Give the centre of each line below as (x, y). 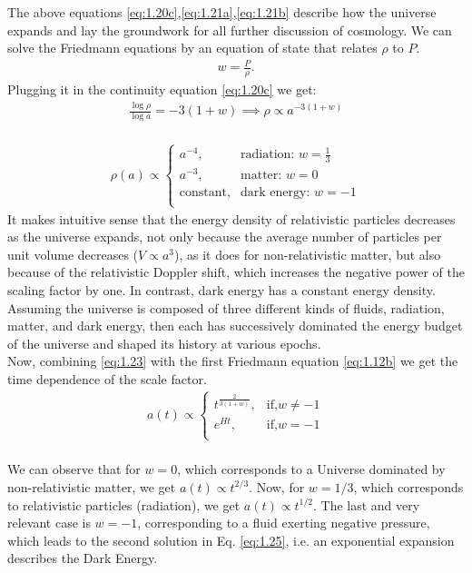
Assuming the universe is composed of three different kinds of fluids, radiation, (226, 307)
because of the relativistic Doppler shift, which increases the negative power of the (236, 272)
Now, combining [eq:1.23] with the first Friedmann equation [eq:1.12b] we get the (233, 361)
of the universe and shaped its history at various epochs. (164, 343)
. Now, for (277, 486)
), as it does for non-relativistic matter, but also (307, 254)
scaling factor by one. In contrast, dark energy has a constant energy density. (221, 289)
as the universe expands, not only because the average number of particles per (225, 237)
